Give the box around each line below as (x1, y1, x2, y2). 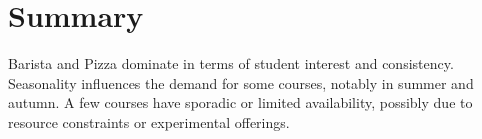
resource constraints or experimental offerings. (8, 111, 290, 132)
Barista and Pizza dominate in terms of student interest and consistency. (8, 53, 454, 74)
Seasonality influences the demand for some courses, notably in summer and (8, 72, 474, 93)
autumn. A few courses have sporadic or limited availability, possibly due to (8, 92, 473, 113)
